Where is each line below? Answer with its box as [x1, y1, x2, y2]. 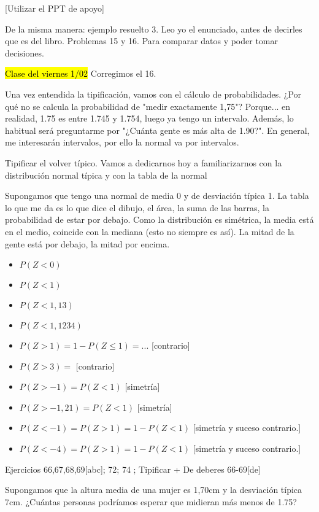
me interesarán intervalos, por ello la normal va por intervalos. [5, 136, 239, 149]
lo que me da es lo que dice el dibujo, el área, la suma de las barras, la [5, 201, 269, 214]
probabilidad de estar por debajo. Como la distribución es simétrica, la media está [5, 213, 314, 226]
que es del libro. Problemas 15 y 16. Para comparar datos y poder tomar [5, 34, 279, 47]
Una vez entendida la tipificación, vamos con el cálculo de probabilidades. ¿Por [5, 87, 302, 100]
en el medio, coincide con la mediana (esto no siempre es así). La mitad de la [5, 225, 294, 238]
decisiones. [5, 46, 44, 59]
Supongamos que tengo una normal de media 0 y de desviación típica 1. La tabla [5, 189, 309, 202]
